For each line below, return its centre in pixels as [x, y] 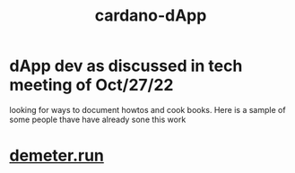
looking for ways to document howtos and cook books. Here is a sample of [147, 109]
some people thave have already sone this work [98, 119]
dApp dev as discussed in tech [126, 66]
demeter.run [57, 156]
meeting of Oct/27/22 [91, 85]
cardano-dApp [151, 16]
